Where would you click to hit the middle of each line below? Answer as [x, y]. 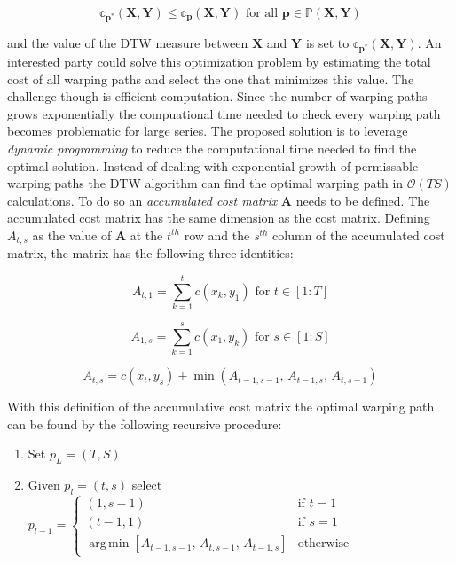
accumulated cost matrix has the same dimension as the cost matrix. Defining [219, 218]
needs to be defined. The [363, 200]
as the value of [72, 235]
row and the [217, 235]
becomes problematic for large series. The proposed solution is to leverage [208, 131]
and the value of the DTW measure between [128, 43]
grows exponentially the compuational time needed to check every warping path [224, 113]
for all [262, 13]
